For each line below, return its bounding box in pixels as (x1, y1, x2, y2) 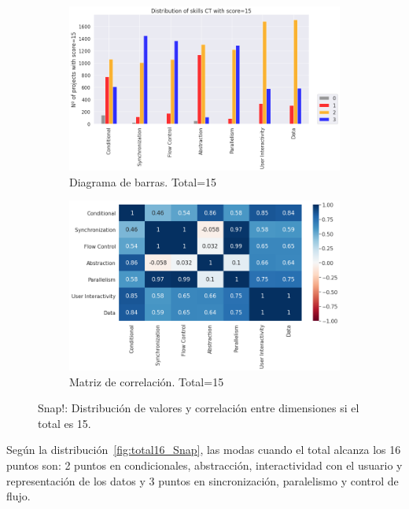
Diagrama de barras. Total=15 (69, 173, 217, 190)
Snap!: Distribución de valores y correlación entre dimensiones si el (38, 400, 359, 416)
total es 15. (38, 415, 91, 431)
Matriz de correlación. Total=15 (69, 373, 224, 389)
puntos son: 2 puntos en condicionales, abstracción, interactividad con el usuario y (6, 456, 403, 473)
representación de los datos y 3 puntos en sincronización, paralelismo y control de (6, 472, 399, 489)
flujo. (6, 488, 31, 504)
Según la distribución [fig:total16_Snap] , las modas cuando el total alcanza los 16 (6, 441, 401, 458)
